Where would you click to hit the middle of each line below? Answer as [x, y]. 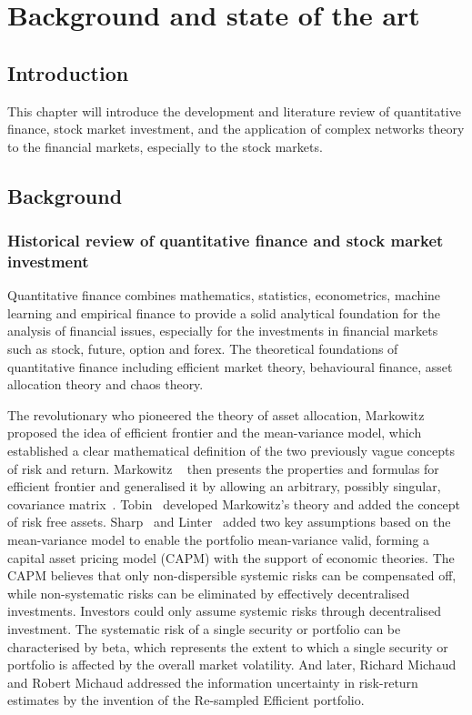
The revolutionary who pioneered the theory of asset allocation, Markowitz [216, 414]
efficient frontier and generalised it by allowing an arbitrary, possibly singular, [224, 486]
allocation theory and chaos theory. [105, 384]
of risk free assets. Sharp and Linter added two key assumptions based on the [229, 522]
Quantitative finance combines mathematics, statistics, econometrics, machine [224, 295]
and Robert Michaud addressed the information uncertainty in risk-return [213, 682]
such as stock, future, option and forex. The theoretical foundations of [203, 349]
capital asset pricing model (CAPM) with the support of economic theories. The [231, 557]
